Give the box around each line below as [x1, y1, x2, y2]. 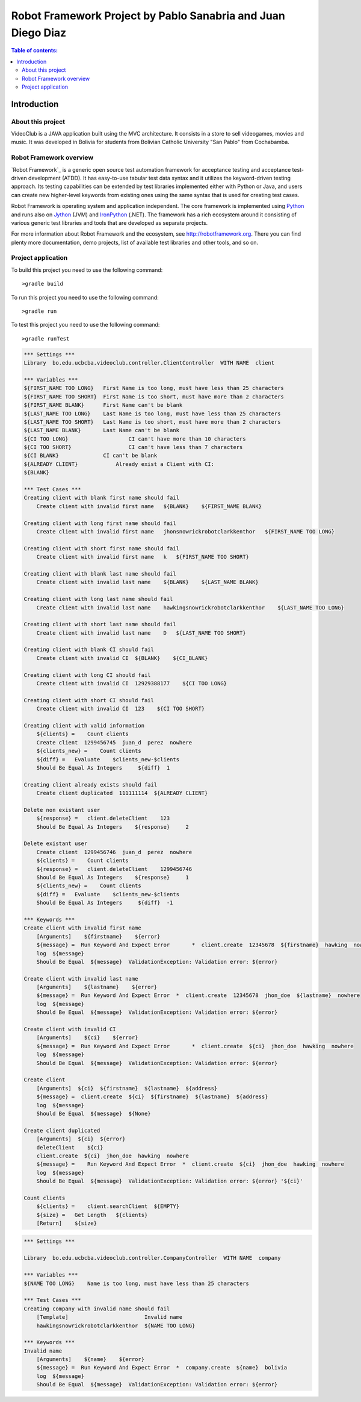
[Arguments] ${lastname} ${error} [36, 984, 158, 991]
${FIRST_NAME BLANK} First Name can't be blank [23, 401, 183, 409]
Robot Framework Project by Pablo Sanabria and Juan [11, 9, 285, 22]
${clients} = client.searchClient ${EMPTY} [36, 1203, 180, 1210]
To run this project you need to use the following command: [11, 294, 159, 301]
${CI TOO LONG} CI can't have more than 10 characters [23, 435, 246, 442]
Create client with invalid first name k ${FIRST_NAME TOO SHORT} [36, 553, 250, 561]
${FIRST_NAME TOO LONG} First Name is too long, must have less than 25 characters [23, 385, 284, 392]
